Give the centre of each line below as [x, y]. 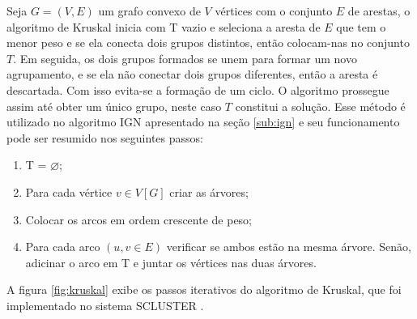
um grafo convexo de [149, 11]
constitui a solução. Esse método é [320, 106]
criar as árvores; [209, 191]
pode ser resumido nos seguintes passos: [105, 137]
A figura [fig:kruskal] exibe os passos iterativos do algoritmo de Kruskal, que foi [204, 289]
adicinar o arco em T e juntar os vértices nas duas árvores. [171, 262]
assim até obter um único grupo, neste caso [114, 106]
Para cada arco [63, 247]
